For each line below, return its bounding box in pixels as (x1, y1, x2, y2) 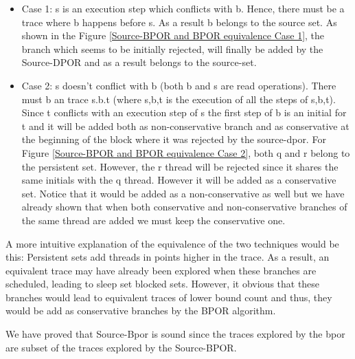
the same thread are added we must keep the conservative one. (21, 213, 286, 227)
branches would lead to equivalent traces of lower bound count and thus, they (5, 290, 332, 304)
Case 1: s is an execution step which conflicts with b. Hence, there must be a (21, 1, 345, 15)
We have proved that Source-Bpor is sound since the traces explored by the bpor (5, 327, 345, 341)
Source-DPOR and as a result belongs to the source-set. (21, 55, 257, 69)
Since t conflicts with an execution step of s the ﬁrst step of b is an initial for (21, 105, 347, 120)
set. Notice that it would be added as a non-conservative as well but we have (21, 186, 345, 200)
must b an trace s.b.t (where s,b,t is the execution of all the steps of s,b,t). (21, 91, 336, 106)
